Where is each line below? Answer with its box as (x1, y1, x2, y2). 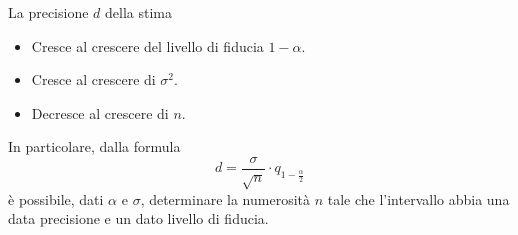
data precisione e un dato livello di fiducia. (8, 208, 269, 229)
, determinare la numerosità (140, 188, 310, 209)
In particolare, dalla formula (8, 136, 181, 157)
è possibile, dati (8, 188, 104, 209)
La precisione (8, 2, 89, 22)
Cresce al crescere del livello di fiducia (31, 35, 264, 56)
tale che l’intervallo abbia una (327, 188, 510, 209)
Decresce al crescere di (31, 102, 169, 123)
